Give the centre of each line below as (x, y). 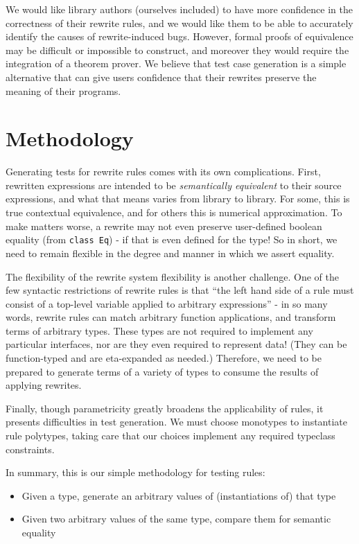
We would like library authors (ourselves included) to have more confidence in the (179, 9)
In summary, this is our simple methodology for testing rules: (135, 472)
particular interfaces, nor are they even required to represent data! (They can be (176, 344)
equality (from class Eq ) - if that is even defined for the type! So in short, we (172, 239)
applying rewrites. (44, 385)
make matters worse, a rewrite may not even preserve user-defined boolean (164, 226)
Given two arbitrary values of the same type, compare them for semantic (176, 519)
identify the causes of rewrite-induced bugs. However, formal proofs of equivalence (179, 36)
